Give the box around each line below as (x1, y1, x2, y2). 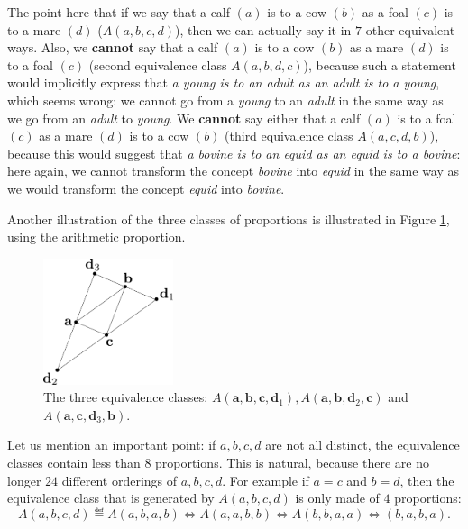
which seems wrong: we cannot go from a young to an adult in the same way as (7, 90, 444, 109)
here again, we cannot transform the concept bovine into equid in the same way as (7, 161, 460, 180)
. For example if (222, 470, 309, 489)
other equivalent (365, 20, 455, 39)
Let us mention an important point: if (7, 435, 216, 454)
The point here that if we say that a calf (7, 3, 231, 21)
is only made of (295, 488, 380, 507)
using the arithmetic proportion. (7, 227, 186, 246)
